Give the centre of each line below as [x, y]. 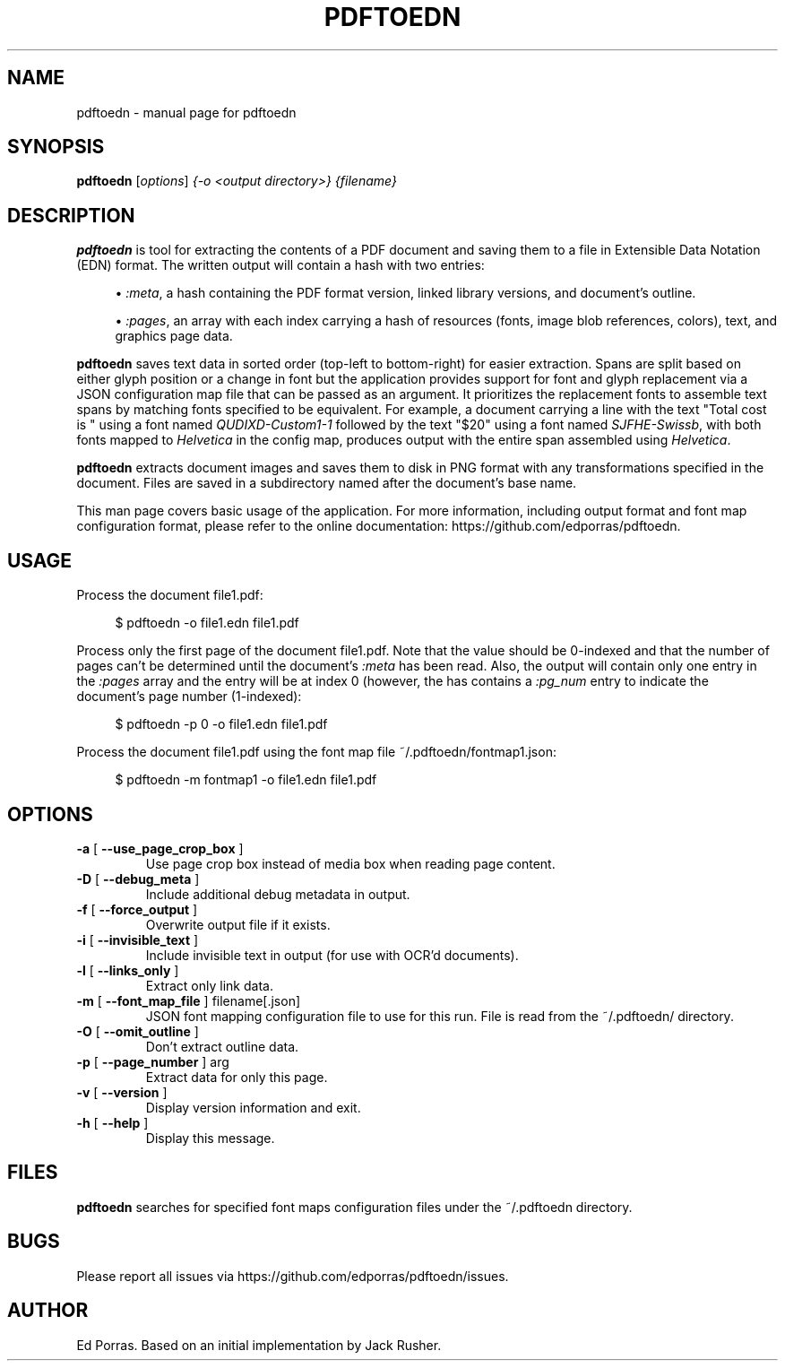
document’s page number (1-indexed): [189, 697]
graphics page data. [174, 336]
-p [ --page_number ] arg [153, 1061]
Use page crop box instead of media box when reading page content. [350, 863]
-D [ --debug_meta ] [138, 879]
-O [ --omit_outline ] [138, 1031]
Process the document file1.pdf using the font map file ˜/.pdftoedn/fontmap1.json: [316, 752]
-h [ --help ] [112, 1122]
